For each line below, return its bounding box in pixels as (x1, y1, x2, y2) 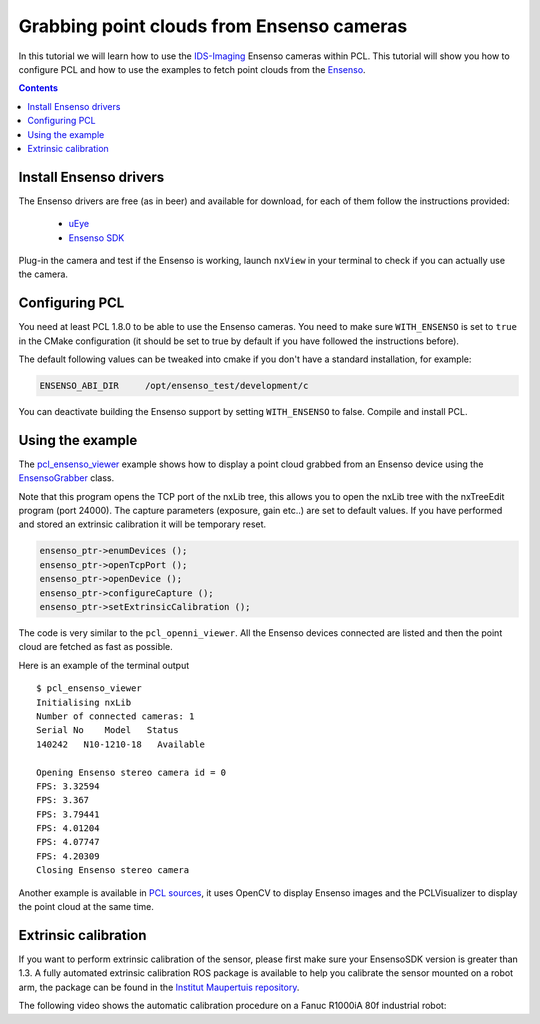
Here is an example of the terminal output (18, 659, 190, 671)
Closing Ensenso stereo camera (36, 865, 190, 876)
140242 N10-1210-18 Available (36, 738, 205, 750)
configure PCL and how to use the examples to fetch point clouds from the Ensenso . (18, 63, 366, 75)
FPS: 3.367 (36, 795, 90, 806)
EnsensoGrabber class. (18, 472, 115, 484)
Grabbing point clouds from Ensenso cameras (18, 15, 408, 37)
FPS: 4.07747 (36, 836, 100, 848)
